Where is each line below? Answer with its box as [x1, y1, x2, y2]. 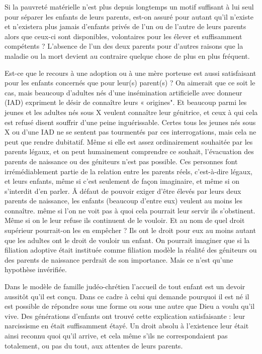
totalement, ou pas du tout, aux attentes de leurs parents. [5, 340, 183, 350]
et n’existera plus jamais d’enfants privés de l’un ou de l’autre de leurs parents [5, 21, 246, 32]
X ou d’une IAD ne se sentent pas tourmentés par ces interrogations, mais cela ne [5, 127, 256, 137]
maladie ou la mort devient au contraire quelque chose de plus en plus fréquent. [5, 50, 250, 61]
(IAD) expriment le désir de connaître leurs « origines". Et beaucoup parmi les [5, 97, 247, 107]
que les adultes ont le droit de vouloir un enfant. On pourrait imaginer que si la [5, 234, 250, 245]
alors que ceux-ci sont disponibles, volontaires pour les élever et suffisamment [5, 31, 242, 41]
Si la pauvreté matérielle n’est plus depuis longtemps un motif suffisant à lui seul [5, 2, 254, 12]
